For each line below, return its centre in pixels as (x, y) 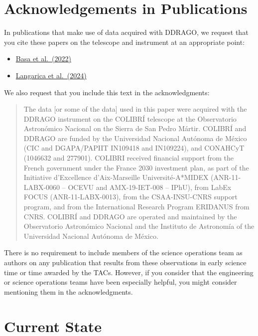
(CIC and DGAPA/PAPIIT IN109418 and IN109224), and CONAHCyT (134, 148)
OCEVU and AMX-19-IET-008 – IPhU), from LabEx (150, 187)
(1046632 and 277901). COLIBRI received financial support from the (129, 158)
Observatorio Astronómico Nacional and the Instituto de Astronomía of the (139, 226)
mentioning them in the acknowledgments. (68, 291)
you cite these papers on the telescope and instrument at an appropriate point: (125, 42)
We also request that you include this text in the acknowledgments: (107, 92)
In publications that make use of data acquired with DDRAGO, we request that (126, 32)
